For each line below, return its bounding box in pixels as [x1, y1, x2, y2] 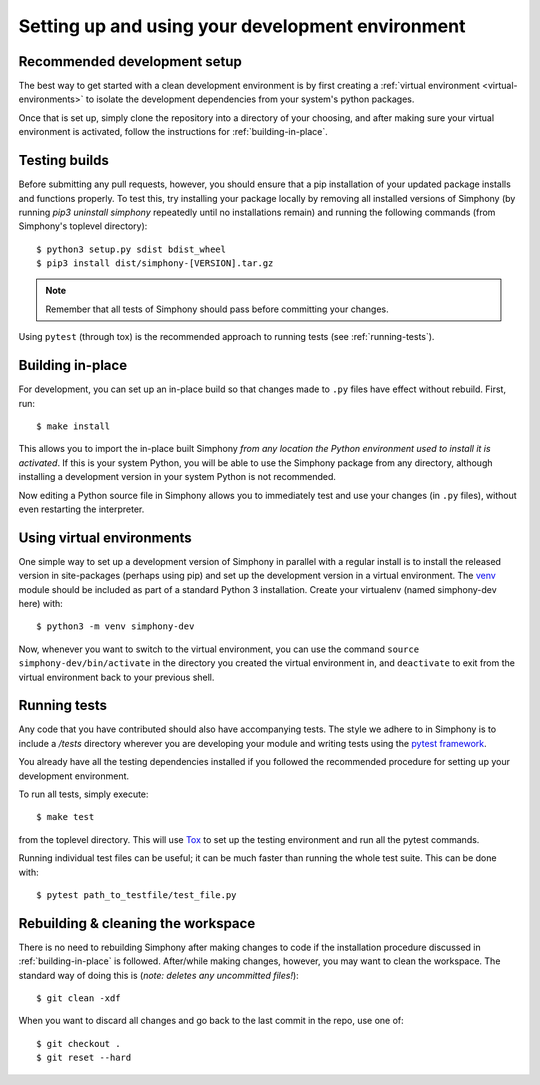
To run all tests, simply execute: [18, 788, 149, 800]
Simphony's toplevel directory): [18, 220, 148, 232]
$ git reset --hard [36, 1052, 132, 1064]
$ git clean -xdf [36, 993, 121, 1004]
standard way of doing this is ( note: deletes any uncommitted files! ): [18, 969, 299, 981]
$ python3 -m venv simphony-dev [36, 621, 195, 632]
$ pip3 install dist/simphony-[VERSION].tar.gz [36, 258, 274, 269]
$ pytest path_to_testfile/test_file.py [36, 889, 237, 900]
